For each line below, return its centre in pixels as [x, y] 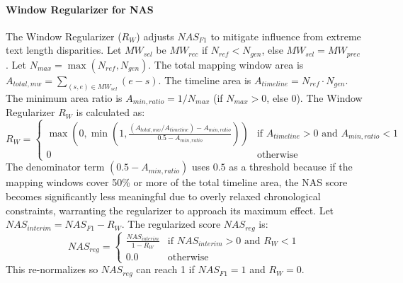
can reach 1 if [165, 269]
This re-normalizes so [52, 269]
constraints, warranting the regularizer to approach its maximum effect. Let [170, 210]
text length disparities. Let [64, 50]
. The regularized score [171, 224]
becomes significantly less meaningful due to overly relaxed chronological [163, 196]
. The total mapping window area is [226, 64]
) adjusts [155, 36]
